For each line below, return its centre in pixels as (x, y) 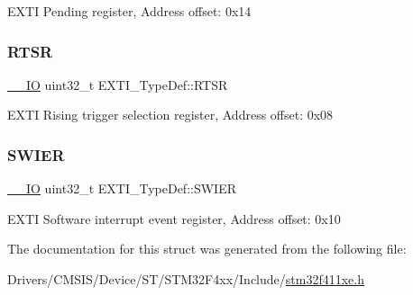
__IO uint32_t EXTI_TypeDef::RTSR (118, 84)
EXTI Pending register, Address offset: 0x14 (129, 11)
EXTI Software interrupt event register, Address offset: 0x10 (174, 218)
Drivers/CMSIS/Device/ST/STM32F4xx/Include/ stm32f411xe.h (186, 279)
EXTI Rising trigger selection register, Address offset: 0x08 (170, 115)
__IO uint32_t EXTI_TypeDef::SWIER (122, 188)
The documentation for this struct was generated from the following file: (207, 249)
